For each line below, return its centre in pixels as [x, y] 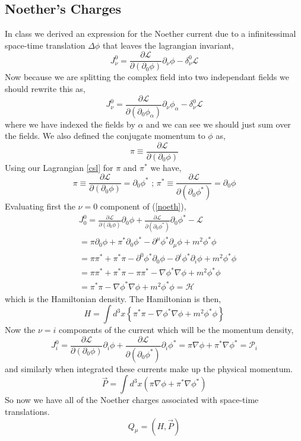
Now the [20, 330]
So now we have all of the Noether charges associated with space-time [132, 400]
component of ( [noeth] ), [143, 206]
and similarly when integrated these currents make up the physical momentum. [149, 368]
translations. [27, 412]
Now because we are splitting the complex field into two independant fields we [147, 77]
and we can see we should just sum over [218, 124]
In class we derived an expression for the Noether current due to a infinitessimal [150, 34]
